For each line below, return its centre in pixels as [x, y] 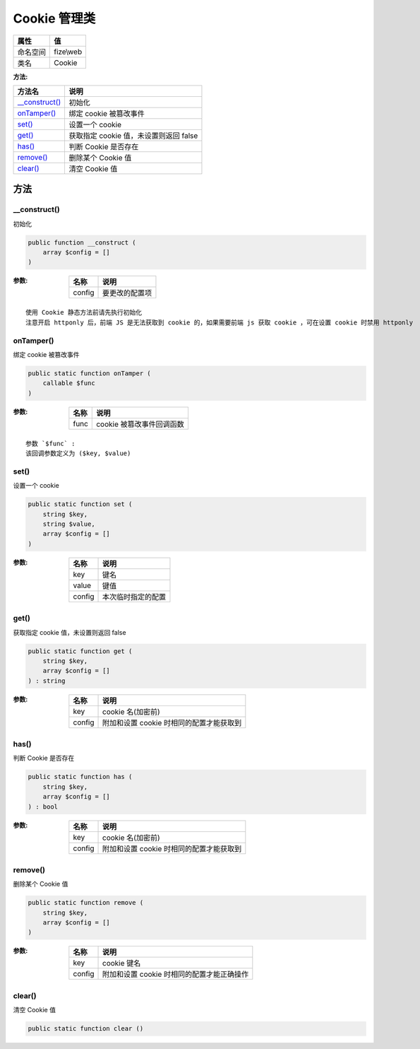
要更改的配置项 [127, 293]
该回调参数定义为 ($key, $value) [78, 453]
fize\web [68, 52]
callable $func [69, 383]
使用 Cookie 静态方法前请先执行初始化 [84, 312]
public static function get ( [80, 651]
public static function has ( [80, 777]
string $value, [69, 524]
